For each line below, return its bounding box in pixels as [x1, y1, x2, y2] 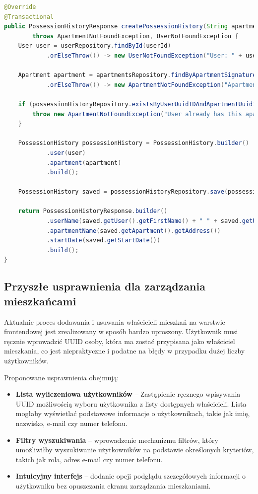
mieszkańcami [4, 293, 76, 308]
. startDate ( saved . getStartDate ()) [46, 237, 161, 244]
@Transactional [4, 13, 54, 20]
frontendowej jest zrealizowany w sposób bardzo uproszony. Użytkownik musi [4, 326, 238, 337]
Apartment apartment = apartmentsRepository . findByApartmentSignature [18, 71, 257, 79]
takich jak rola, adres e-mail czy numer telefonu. [15, 454, 163, 464]
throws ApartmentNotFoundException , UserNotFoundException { [32, 32, 239, 40]
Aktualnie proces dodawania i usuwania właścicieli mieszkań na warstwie [4, 316, 225, 327]
